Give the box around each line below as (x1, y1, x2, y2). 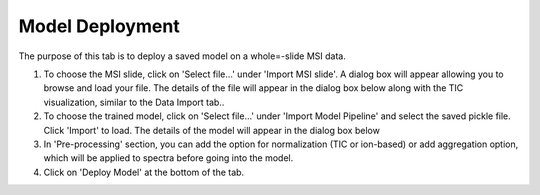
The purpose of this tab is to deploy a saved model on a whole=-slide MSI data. (18, 50, 347, 62)
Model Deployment (18, 15, 180, 37)
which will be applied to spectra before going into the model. (43, 152, 294, 164)
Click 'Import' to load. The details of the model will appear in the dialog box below (43, 124, 380, 136)
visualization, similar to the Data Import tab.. (43, 96, 225, 108)
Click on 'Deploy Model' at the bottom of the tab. (43, 166, 245, 178)
